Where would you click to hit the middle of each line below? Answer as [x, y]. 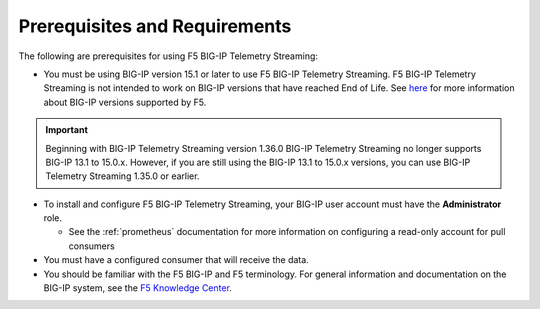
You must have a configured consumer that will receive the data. [176, 260]
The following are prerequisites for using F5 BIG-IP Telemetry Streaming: [168, 56]
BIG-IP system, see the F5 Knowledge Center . [137, 288]
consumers [91, 246]
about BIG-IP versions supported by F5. [125, 102]
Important [67, 130]
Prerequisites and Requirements [155, 26]
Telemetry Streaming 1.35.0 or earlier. [122, 176]
